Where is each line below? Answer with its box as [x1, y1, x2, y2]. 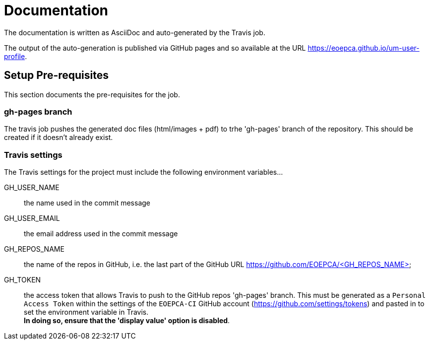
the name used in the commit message [24, 199, 150, 207]
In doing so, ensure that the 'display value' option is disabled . [24, 316, 230, 325]
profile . [4, 52, 27, 61]
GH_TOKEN [4, 275, 41, 284]
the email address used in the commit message [24, 229, 178, 238]
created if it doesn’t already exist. [4, 133, 113, 142]
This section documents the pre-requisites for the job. [4, 90, 180, 99]
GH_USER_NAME [4, 183, 60, 192]
